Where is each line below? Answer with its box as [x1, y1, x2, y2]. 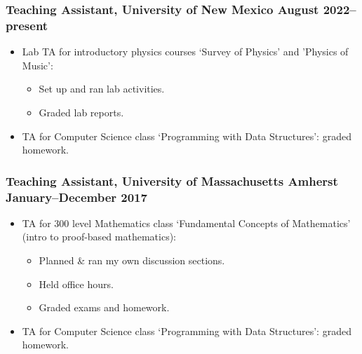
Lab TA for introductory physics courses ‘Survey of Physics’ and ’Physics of [22, 44, 349, 59]
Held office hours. [39, 276, 114, 291]
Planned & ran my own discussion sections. [39, 253, 225, 268]
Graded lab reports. [39, 104, 124, 119]
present [6, 16, 48, 34]
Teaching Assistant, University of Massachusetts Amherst [6, 172, 338, 189]
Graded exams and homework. [39, 300, 170, 315]
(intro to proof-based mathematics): [22, 229, 176, 244]
